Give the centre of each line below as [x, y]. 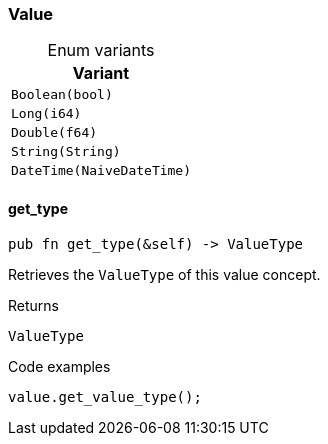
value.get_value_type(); [105, 396]
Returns [33, 305]
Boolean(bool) [62, 95]
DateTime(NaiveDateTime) [101, 171]
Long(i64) [46, 114]
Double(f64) [54, 133]
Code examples [59, 366]
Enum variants [101, 50]
